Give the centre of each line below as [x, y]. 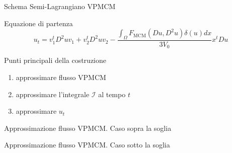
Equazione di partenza [38, 23]
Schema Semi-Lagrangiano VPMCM [60, 6]
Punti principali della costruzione [55, 60]
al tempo [112, 94]
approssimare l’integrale [53, 94]
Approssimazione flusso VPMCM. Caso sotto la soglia [87, 145]
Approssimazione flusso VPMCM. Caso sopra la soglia [88, 128]
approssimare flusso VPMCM [61, 77]
